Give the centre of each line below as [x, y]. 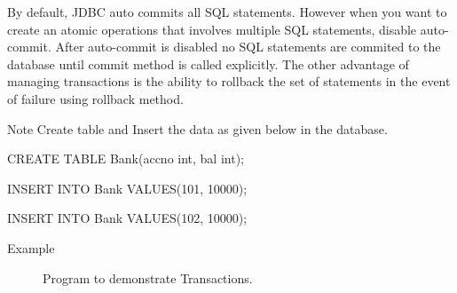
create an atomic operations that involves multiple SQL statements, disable [212, 29]
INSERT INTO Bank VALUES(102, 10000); [127, 218]
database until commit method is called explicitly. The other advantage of [208, 63]
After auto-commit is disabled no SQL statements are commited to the [248, 47]
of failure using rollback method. [95, 98]
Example [31, 247]
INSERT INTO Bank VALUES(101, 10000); [127, 188]
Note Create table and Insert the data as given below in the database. [197, 128]
